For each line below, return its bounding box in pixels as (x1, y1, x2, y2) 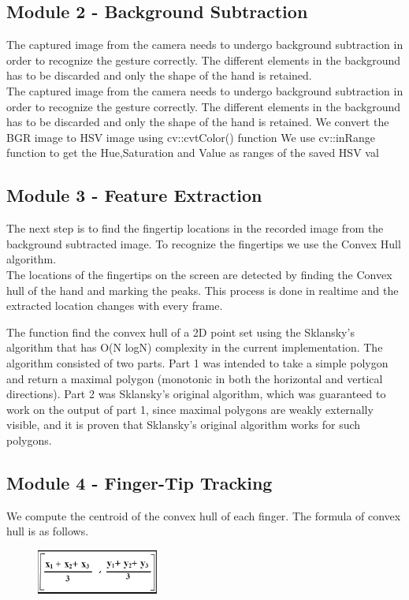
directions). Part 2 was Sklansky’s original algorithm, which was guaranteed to (6, 386, 386, 402)
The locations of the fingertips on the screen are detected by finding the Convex (6, 266, 392, 282)
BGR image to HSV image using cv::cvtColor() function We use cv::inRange (6, 129, 375, 145)
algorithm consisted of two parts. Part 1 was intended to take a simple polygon (6, 354, 389, 371)
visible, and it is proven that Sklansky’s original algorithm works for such (6, 416, 361, 433)
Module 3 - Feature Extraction (6, 183, 262, 207)
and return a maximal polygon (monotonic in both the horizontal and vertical (6, 370, 383, 386)
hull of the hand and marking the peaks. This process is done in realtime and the (6, 281, 399, 298)
